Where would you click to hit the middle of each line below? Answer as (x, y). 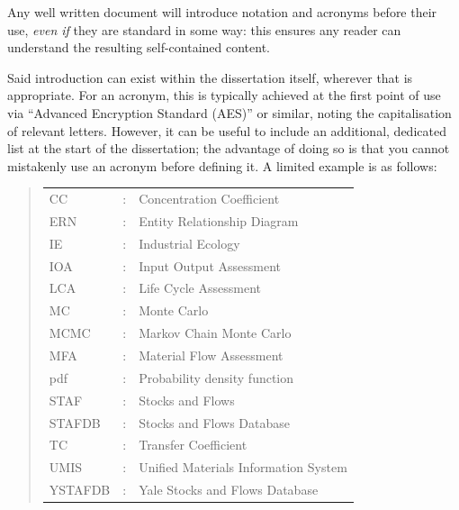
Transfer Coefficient (193, 445)
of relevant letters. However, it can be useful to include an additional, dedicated (227, 130)
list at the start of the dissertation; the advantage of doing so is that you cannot (229, 148)
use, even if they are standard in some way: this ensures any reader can (204, 29)
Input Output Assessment (210, 265)
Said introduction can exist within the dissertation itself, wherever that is (210, 77)
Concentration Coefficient (209, 199)
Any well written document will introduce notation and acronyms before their (222, 12)
